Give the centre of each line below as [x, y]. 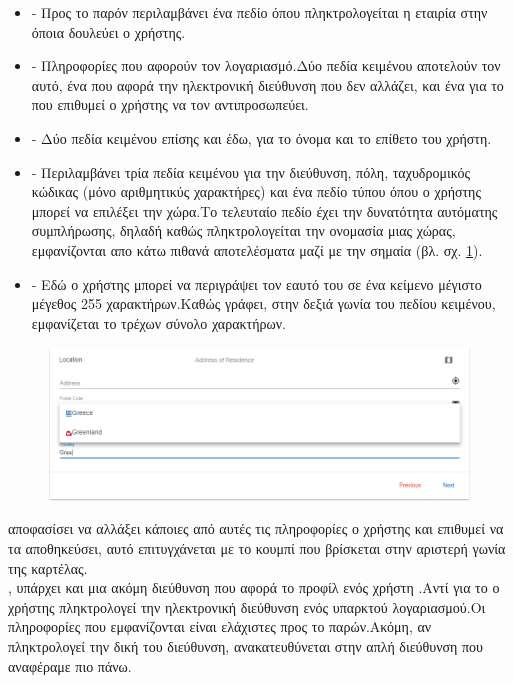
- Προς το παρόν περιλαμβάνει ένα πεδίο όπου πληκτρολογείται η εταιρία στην [259, 12]
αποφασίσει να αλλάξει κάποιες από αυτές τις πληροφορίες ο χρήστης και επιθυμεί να [256, 528]
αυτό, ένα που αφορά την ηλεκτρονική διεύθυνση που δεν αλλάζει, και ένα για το [267, 84]
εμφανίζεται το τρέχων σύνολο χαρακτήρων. [158, 322]
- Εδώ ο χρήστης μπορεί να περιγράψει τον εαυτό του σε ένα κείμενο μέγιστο [256, 283]
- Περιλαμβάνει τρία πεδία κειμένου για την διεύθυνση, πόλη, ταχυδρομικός [250, 171]
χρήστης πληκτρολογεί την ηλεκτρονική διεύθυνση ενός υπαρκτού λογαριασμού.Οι [247, 606]
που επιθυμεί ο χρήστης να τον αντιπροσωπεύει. [170, 104]
